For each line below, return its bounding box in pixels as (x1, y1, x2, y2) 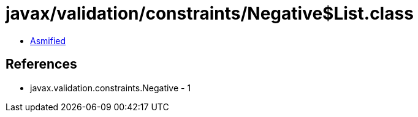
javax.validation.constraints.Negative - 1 (30, 82, 191, 93)
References (6, 56, 77, 72)
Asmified (30, 35, 66, 46)
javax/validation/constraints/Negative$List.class (6, 3, 414, 24)
